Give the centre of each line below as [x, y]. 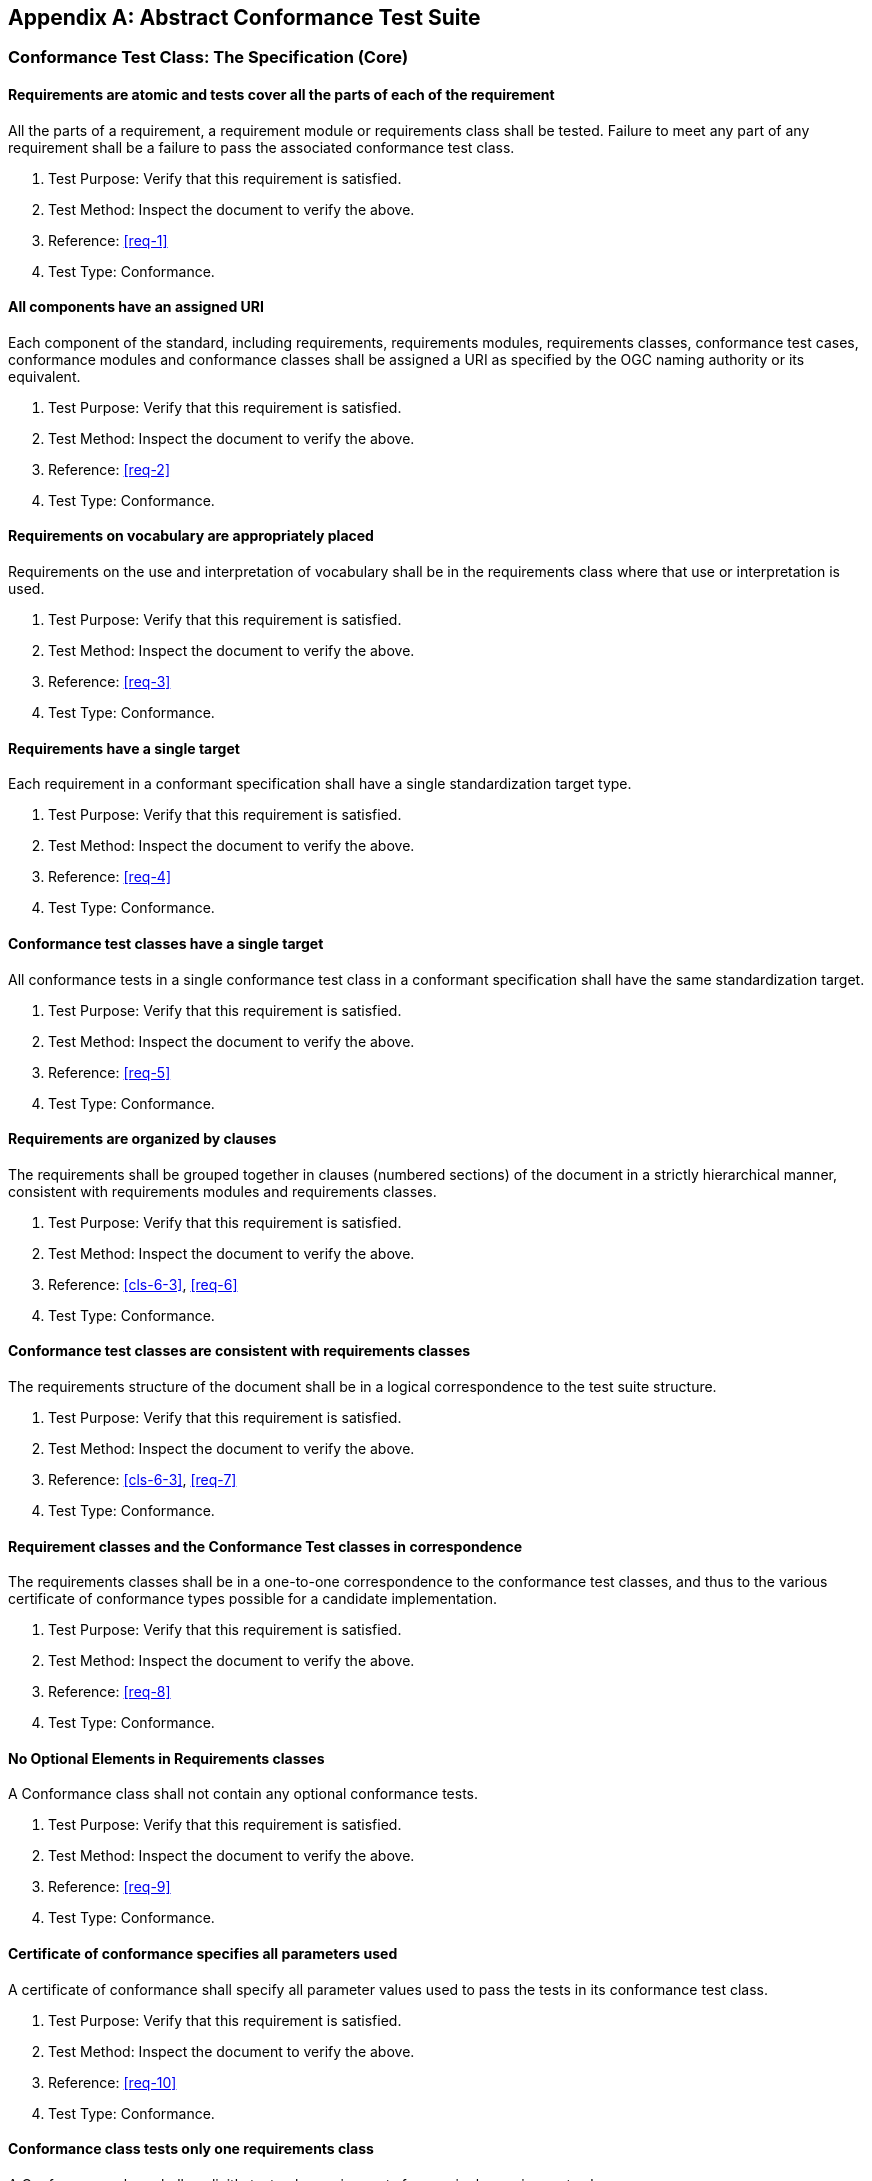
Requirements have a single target [124, 748]
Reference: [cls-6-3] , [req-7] [142, 1479]
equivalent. [44, 376]
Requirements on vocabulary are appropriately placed [191, 536]
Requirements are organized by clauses [142, 1139]
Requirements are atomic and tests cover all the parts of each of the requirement [281, 95]
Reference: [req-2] [109, 469]
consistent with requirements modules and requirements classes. [222, 1191]
